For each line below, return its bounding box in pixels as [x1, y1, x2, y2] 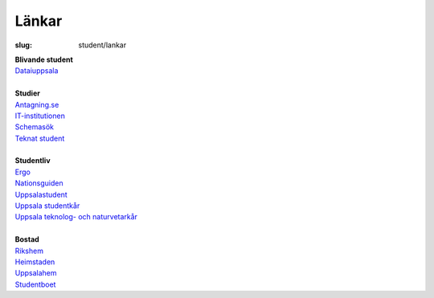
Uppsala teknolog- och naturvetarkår [14, 212, 138, 222]
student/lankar [78, 40, 127, 50]
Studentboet [14, 280, 56, 289]
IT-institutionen [14, 111, 66, 120]
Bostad [14, 235, 39, 244]
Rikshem [14, 246, 44, 255]
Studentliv [14, 156, 51, 165]
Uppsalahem [14, 268, 57, 278]
